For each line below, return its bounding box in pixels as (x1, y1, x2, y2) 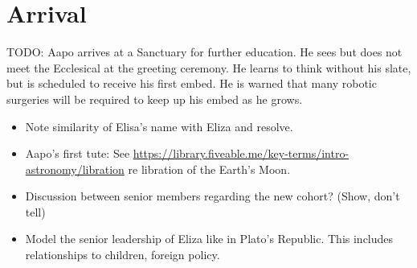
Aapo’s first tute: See (25, 145, 130, 162)
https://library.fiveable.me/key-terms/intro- (133, 145, 350, 162)
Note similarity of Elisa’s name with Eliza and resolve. (25, 118, 293, 134)
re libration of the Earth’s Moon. (128, 160, 291, 177)
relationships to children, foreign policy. (25, 246, 220, 263)
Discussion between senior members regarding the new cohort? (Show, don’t (25, 188, 400, 204)
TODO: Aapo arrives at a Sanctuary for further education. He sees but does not (6, 43, 403, 60)
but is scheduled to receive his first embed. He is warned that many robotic (6, 75, 377, 92)
